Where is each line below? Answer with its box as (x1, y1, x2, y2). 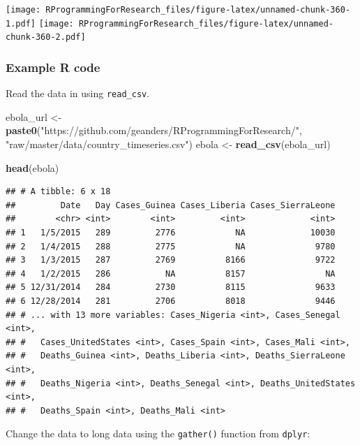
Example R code (6, 58, 100, 75)
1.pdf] (6, 18, 36, 29)
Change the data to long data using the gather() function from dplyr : (6, 426, 310, 441)
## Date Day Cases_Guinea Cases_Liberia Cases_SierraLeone (6, 200, 336, 210)
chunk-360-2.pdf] (6, 32, 86, 43)
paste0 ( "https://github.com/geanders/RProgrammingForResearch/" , (6, 123, 302, 138)
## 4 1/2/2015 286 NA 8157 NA (6, 268, 336, 279)
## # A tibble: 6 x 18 (6, 187, 111, 197)
